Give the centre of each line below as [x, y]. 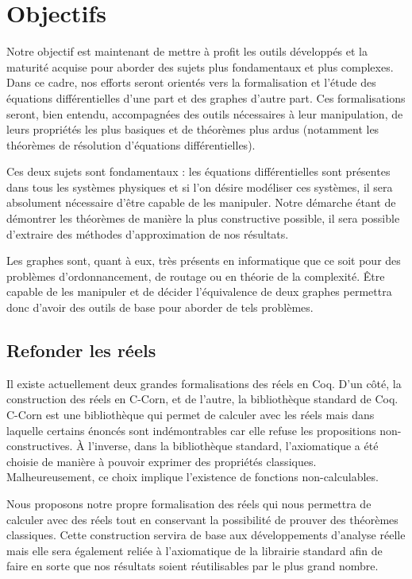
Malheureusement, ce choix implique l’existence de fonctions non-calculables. [193, 477]
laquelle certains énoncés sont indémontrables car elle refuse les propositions [191, 430]
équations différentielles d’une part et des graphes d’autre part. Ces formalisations [206, 97]
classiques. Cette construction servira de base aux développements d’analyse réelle [206, 535]
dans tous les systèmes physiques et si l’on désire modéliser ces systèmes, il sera [200, 187]
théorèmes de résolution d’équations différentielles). [131, 144]
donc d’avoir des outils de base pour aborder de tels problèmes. [160, 307]
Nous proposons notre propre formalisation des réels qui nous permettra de [189, 503]
